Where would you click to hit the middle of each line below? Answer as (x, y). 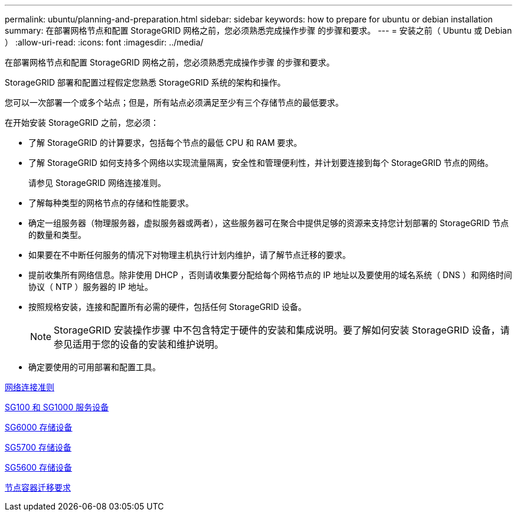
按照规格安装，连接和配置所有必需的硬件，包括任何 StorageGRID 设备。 (167, 307)
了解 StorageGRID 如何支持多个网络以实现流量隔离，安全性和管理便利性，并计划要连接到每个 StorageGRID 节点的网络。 (261, 163)
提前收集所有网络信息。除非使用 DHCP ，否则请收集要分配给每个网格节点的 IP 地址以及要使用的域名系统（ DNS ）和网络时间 (270, 275)
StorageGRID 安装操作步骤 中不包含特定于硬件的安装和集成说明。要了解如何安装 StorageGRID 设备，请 (282, 330)
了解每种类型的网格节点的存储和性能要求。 (111, 203)
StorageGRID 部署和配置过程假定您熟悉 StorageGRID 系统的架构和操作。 (145, 82)
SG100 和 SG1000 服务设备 (57, 407)
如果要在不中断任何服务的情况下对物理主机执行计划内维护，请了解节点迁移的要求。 (189, 255)
